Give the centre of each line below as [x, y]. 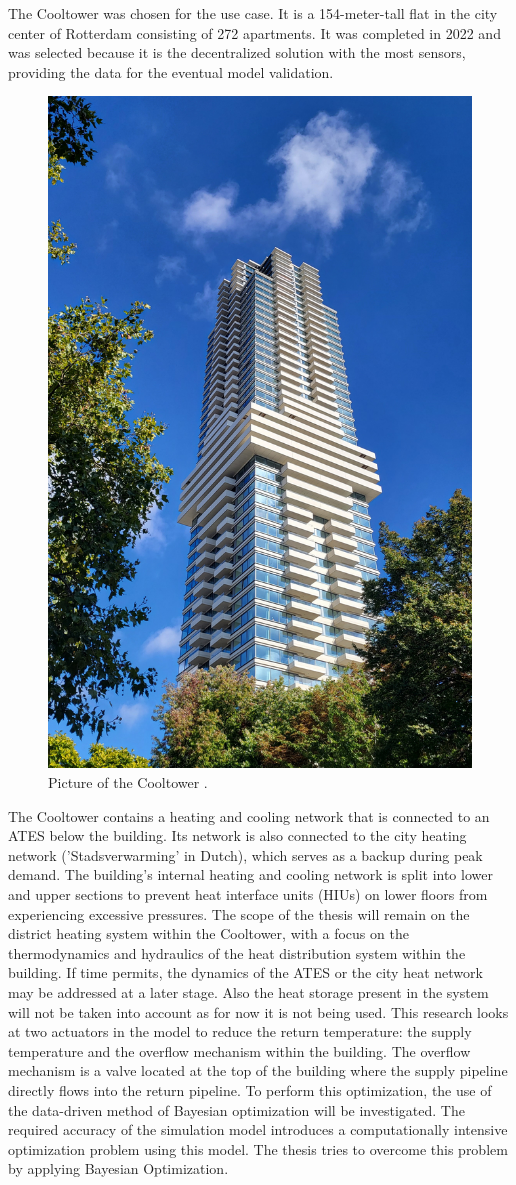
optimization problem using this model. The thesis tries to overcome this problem [258, 1148]
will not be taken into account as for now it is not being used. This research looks [258, 1011]
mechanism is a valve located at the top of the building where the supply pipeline [258, 1070]
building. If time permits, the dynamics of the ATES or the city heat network [245, 972]
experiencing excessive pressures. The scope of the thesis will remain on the [239, 913]
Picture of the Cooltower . [128, 782]
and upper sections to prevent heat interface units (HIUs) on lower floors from [248, 894]
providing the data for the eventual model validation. [171, 71]
